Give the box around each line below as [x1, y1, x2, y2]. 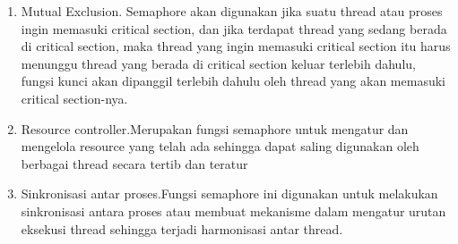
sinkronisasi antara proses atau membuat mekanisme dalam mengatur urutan [21, 201, 446, 220]
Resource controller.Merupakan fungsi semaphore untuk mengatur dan [21, 119, 409, 138]
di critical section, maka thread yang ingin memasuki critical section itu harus [21, 37, 451, 55]
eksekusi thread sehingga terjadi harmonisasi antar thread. [21, 219, 343, 238]
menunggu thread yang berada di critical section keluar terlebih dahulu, [21, 54, 416, 72]
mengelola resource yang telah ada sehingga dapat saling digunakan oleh [21, 137, 419, 156]
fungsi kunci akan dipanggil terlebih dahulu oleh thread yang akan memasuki [21, 72, 445, 90]
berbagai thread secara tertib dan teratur [21, 154, 248, 172]
